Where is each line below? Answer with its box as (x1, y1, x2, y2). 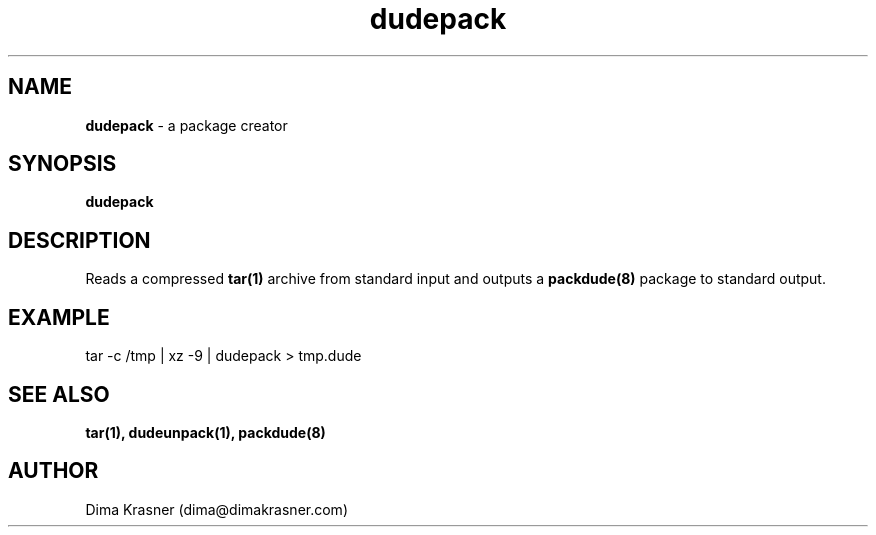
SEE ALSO (8, 381, 110, 407)
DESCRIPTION (8, 227, 151, 253)
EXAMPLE (8, 304, 110, 330)
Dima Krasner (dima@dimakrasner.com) (85, 500, 348, 518)
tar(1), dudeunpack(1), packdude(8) (85, 423, 326, 441)
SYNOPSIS (8, 151, 117, 177)
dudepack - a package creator (85, 116, 288, 134)
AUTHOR (8, 458, 99, 484)
